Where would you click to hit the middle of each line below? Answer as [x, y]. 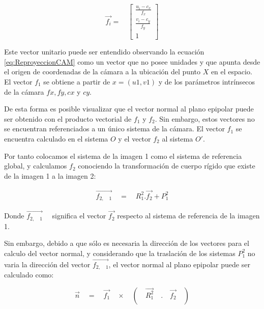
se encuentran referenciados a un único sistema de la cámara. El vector [114, 129]
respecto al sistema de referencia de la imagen [188, 216]
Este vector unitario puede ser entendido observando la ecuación [104, 52]
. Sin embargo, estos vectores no [205, 118]
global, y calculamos [36, 166]
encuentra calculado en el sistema [56, 138]
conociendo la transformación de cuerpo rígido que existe [167, 166]
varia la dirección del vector [47, 264]
